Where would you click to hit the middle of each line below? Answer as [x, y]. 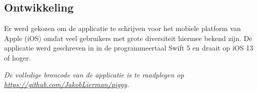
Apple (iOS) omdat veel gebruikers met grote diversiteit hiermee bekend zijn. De [128, 38]
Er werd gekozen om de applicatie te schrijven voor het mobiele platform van [122, 28]
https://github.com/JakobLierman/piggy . [67, 84]
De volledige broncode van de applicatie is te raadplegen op [94, 74]
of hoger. [18, 57]
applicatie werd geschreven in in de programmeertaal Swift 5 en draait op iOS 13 [129, 48]
